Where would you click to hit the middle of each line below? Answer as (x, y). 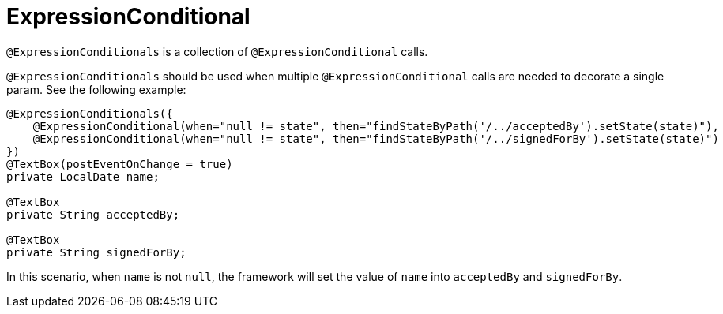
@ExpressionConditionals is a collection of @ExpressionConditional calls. (217, 51)
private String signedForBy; (96, 252)
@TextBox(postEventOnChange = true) (120, 164)
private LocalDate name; (83, 176)
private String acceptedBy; (93, 214)
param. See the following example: (96, 89)
